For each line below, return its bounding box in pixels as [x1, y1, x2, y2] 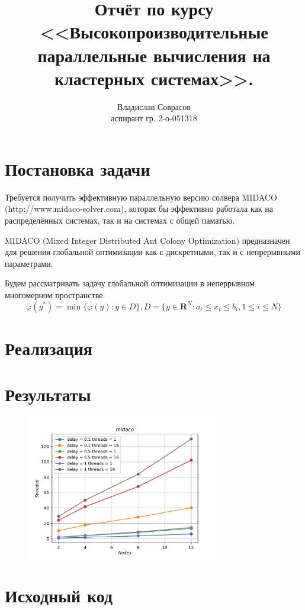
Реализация [5, 335, 92, 360]
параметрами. [5, 257, 53, 269]
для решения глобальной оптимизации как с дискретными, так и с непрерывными [5, 246, 300, 258]
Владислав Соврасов [117, 100, 191, 112]
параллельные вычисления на [37, 43, 271, 67]
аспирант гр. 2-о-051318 [111, 112, 197, 124]
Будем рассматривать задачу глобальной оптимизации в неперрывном [5, 277, 255, 289]
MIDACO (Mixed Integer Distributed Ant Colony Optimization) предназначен [5, 234, 290, 246]
